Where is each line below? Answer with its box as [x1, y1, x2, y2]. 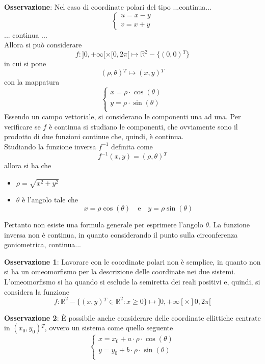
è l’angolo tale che [22, 194, 78, 205]
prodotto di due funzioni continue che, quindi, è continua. [4, 131, 184, 142]
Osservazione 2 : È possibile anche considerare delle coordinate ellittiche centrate [4, 312, 261, 323]
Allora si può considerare [4, 39, 82, 50]
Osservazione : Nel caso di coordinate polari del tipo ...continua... [4, 2, 211, 12]
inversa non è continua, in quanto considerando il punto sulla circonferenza [4, 229, 238, 240]
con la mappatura [4, 76, 60, 87]
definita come [111, 141, 153, 151]
